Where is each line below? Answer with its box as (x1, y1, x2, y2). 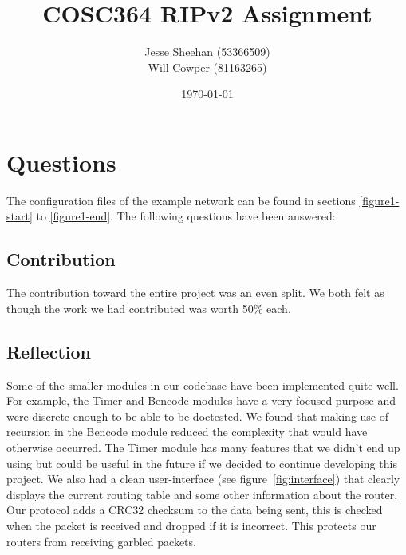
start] (6, 208, 33, 224)
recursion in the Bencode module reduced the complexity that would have (6, 423, 368, 440)
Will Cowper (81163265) (148, 58, 267, 75)
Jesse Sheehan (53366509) (144, 43, 270, 60)
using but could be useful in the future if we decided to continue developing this (6, 454, 397, 471)
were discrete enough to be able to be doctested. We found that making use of (6, 407, 389, 424)
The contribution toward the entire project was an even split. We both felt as (6, 284, 384, 301)
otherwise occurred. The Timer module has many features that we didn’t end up (6, 439, 400, 455)
